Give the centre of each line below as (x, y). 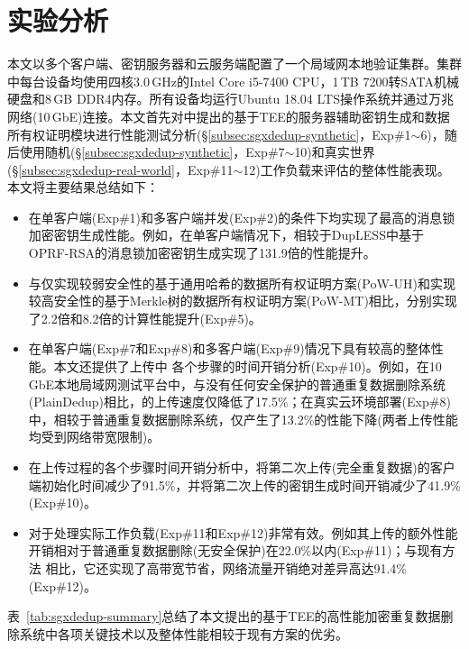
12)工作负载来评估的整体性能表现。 (346, 169)
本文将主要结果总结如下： (83, 187)
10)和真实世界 (335, 152)
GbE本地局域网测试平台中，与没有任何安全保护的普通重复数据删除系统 (237, 384)
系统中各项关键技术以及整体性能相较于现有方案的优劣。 (184, 633)
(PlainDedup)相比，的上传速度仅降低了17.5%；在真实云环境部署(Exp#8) (239, 402)
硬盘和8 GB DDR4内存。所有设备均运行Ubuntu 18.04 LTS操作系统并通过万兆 (230, 99)
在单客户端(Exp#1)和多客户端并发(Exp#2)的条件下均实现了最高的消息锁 (242, 217)
